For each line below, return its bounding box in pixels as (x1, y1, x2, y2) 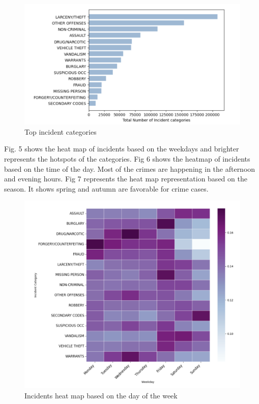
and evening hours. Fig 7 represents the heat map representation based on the (4, 173, 247, 184)
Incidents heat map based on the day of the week (24, 390, 178, 400)
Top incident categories (24, 126, 97, 137)
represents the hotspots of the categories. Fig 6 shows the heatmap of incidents (4, 153, 250, 164)
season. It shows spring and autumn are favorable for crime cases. (4, 183, 209, 194)
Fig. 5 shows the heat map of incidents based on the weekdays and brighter (4, 143, 239, 154)
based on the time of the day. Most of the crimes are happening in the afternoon (4, 163, 255, 174)
